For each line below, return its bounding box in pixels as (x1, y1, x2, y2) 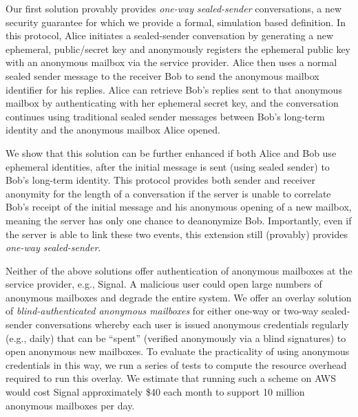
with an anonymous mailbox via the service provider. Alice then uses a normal (6, 55, 337, 69)
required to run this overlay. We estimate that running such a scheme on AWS (6, 371, 337, 385)
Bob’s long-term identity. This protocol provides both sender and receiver (6, 173, 315, 187)
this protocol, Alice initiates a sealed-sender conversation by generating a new (6, 28, 334, 43)
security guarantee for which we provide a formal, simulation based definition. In (6, 14, 346, 29)
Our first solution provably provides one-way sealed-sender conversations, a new (6, 1, 342, 15)
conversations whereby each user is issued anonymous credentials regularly (35, 317, 349, 332)
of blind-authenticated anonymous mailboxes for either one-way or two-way (6, 303, 319, 318)
